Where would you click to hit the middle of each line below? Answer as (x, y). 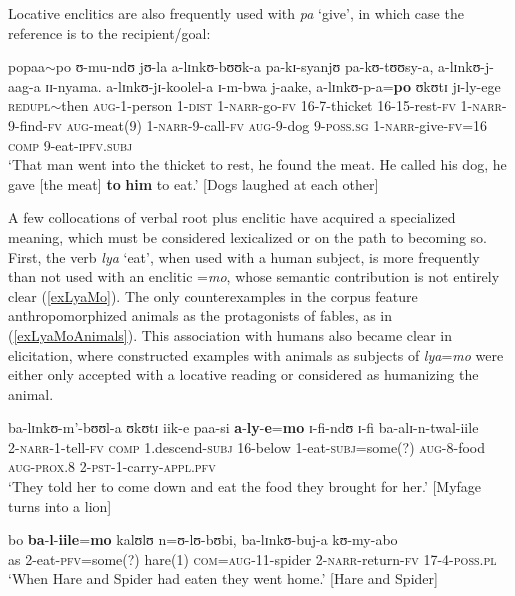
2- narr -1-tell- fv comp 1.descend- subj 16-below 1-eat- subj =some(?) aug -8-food (247, 446)
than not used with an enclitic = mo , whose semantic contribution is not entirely (254, 276)
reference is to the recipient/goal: (109, 32)
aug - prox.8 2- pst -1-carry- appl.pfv (112, 466)
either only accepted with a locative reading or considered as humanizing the (243, 374)
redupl (29, 105)
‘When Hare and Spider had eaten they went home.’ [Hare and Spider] (223, 578)
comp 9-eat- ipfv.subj (70, 144)
